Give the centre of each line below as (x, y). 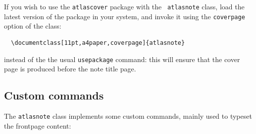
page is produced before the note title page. (70, 69)
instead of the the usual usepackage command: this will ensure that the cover (122, 59)
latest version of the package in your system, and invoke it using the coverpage (125, 16)
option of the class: (33, 26)
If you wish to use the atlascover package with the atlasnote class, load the (124, 6)
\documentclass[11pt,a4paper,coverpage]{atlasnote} (98, 43)
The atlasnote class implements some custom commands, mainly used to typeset (128, 116)
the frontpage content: (38, 125)
